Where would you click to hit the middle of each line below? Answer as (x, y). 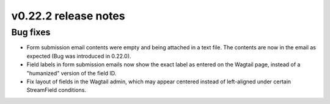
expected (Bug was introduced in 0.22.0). (79, 56)
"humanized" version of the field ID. (71, 73)
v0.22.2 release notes (68, 16)
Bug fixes (31, 32)
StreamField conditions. (57, 90)
